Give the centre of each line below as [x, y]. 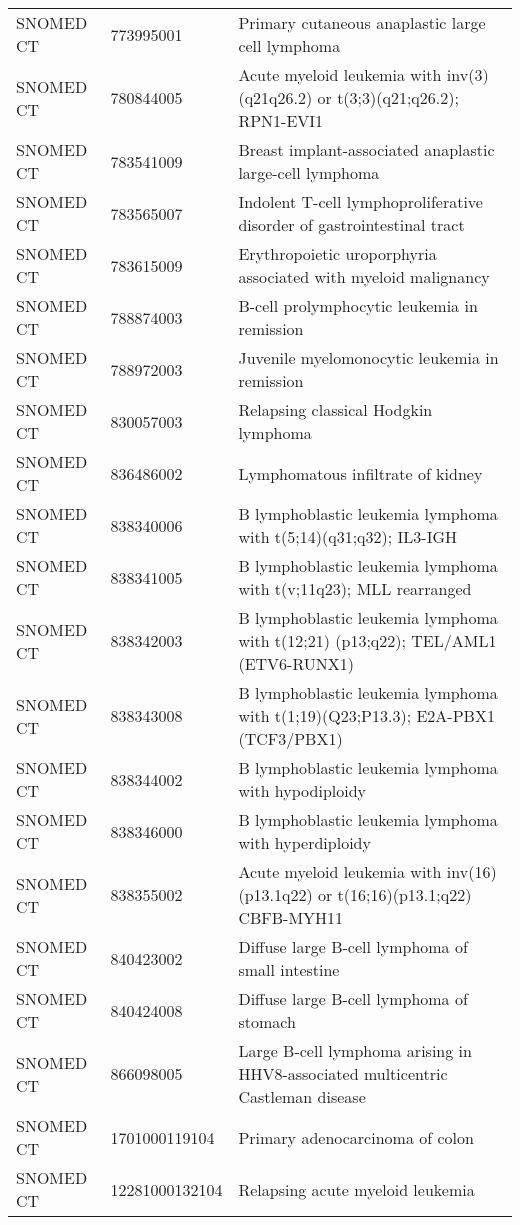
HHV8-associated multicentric [343, 1073]
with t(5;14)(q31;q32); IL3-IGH [347, 536]
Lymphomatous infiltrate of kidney [360, 473]
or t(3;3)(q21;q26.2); [388, 97]
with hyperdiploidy [304, 842]
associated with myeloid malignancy [364, 276]
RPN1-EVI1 [281, 120]
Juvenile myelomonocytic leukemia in [368, 357]
